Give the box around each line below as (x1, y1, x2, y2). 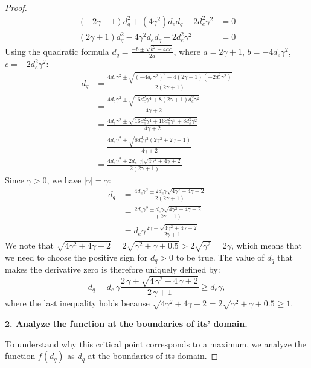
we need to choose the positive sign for (5, 250, 148, 263)
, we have (46, 173, 82, 186)
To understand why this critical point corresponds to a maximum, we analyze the (5, 337, 307, 350)
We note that (5, 239, 54, 252)
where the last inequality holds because (5, 297, 150, 309)
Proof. (5, 1, 27, 13)
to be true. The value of (176, 250, 265, 263)
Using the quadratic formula (5, 45, 109, 57)
